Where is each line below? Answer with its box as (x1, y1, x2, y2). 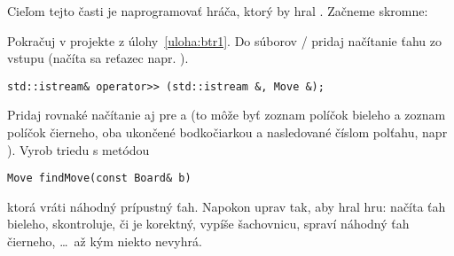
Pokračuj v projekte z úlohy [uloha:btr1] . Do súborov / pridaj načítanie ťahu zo (7, 31, 442, 50)
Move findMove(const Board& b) (7, 172, 192, 185)
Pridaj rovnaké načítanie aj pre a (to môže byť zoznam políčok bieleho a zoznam (7, 105, 446, 124)
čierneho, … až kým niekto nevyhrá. (7, 232, 202, 251)
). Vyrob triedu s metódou (7, 140, 150, 159)
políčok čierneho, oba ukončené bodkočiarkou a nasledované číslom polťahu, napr (7, 123, 448, 142)
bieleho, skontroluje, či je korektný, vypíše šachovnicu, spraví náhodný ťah (7, 214, 410, 233)
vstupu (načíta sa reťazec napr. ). (7, 49, 189, 67)
